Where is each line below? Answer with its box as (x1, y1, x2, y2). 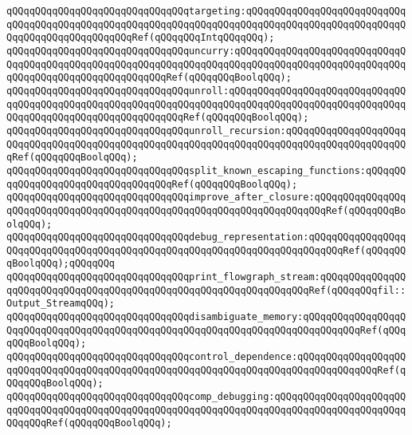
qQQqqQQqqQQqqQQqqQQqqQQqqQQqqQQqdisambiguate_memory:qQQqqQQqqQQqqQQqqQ (6, 311, 406, 323)
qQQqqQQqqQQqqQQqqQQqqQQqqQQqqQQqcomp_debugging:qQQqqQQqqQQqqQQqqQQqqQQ (6, 391, 406, 403)
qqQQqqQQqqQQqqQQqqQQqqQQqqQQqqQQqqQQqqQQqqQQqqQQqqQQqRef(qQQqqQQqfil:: (6, 284, 406, 296)
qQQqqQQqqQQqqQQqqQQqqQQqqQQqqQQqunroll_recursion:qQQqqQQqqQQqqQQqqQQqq (6, 125, 406, 136)
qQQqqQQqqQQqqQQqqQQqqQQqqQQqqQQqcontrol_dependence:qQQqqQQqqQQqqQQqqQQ (6, 351, 406, 363)
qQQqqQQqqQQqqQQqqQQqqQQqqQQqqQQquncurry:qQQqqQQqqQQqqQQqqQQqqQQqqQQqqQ (6, 45, 406, 57)
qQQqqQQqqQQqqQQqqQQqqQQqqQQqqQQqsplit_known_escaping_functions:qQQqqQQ (6, 164, 406, 176)
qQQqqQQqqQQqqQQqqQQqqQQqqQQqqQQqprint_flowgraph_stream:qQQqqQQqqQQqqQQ (6, 271, 406, 283)
